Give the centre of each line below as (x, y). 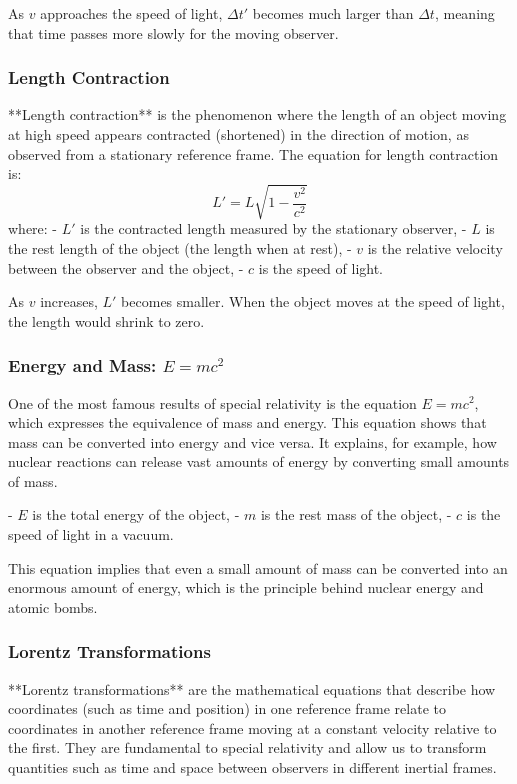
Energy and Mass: (82, 365)
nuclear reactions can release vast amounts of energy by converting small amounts (259, 461)
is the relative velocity (435, 247)
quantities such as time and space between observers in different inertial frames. (252, 767)
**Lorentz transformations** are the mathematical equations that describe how (252, 688)
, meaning (464, 13)
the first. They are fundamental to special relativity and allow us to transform (247, 747)
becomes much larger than (333, 13)
